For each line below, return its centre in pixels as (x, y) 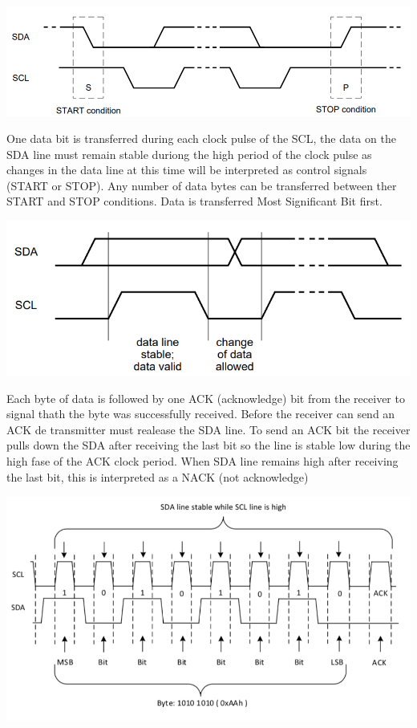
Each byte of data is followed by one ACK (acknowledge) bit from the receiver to (206, 398)
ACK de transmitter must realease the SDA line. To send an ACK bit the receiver (208, 429)
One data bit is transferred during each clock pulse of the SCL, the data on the (201, 138)
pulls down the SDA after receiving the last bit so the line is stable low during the (208, 445)
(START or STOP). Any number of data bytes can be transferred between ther (202, 185)
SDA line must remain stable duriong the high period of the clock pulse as (189, 154)
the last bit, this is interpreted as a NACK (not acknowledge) (158, 476)
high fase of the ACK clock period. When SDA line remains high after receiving (202, 461)
